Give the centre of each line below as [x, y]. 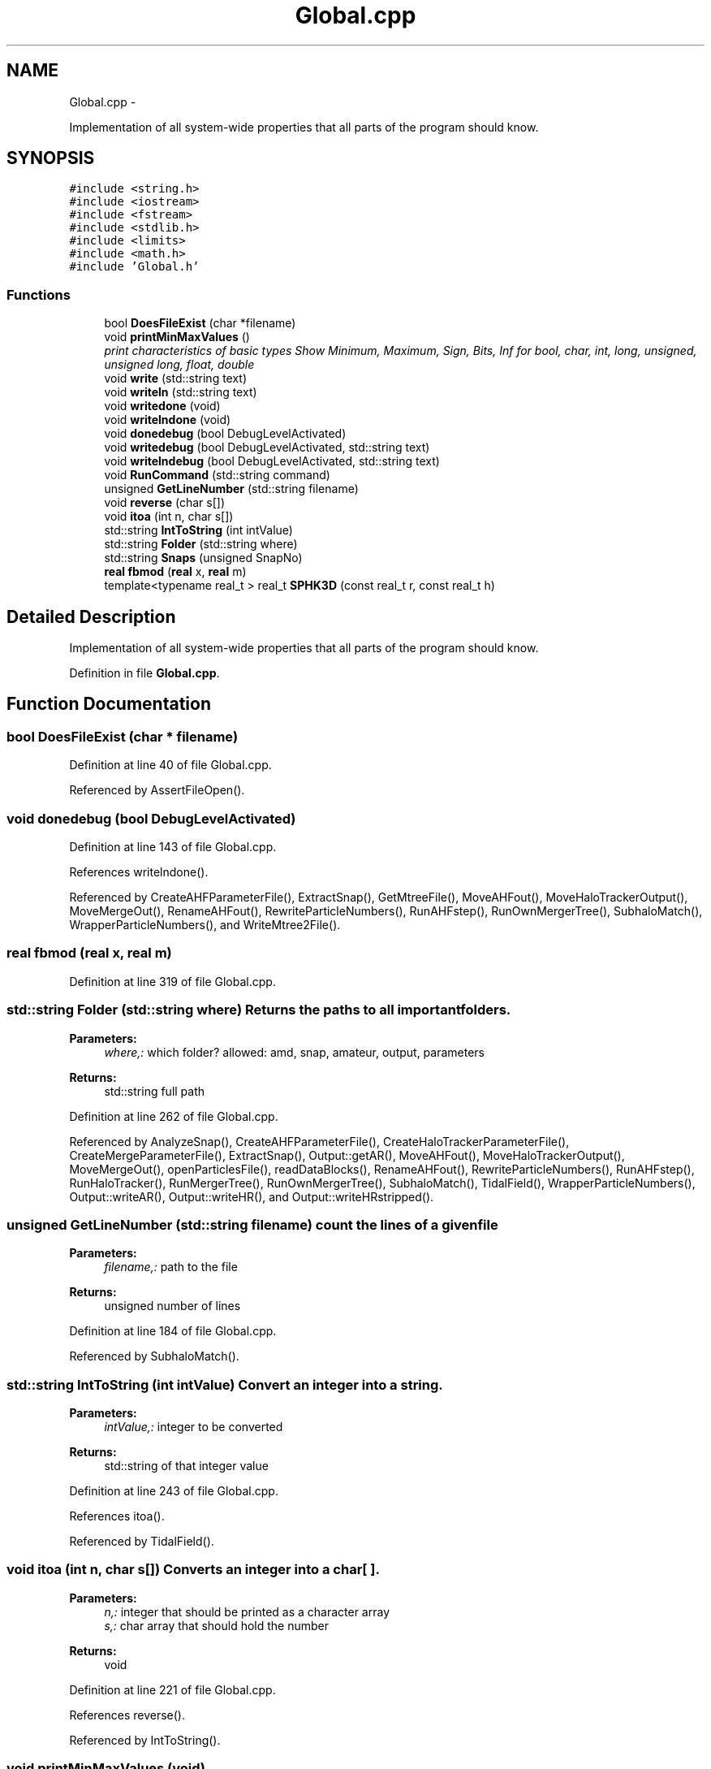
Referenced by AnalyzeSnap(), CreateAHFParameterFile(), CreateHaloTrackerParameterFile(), [319, 1141]
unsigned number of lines [172, 1306]
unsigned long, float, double [179, 365]
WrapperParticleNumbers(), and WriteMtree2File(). [205, 925]
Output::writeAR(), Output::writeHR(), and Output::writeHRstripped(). [252, 1196]
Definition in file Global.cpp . [144, 673]
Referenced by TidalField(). [142, 1541]
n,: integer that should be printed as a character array [247, 1611]
